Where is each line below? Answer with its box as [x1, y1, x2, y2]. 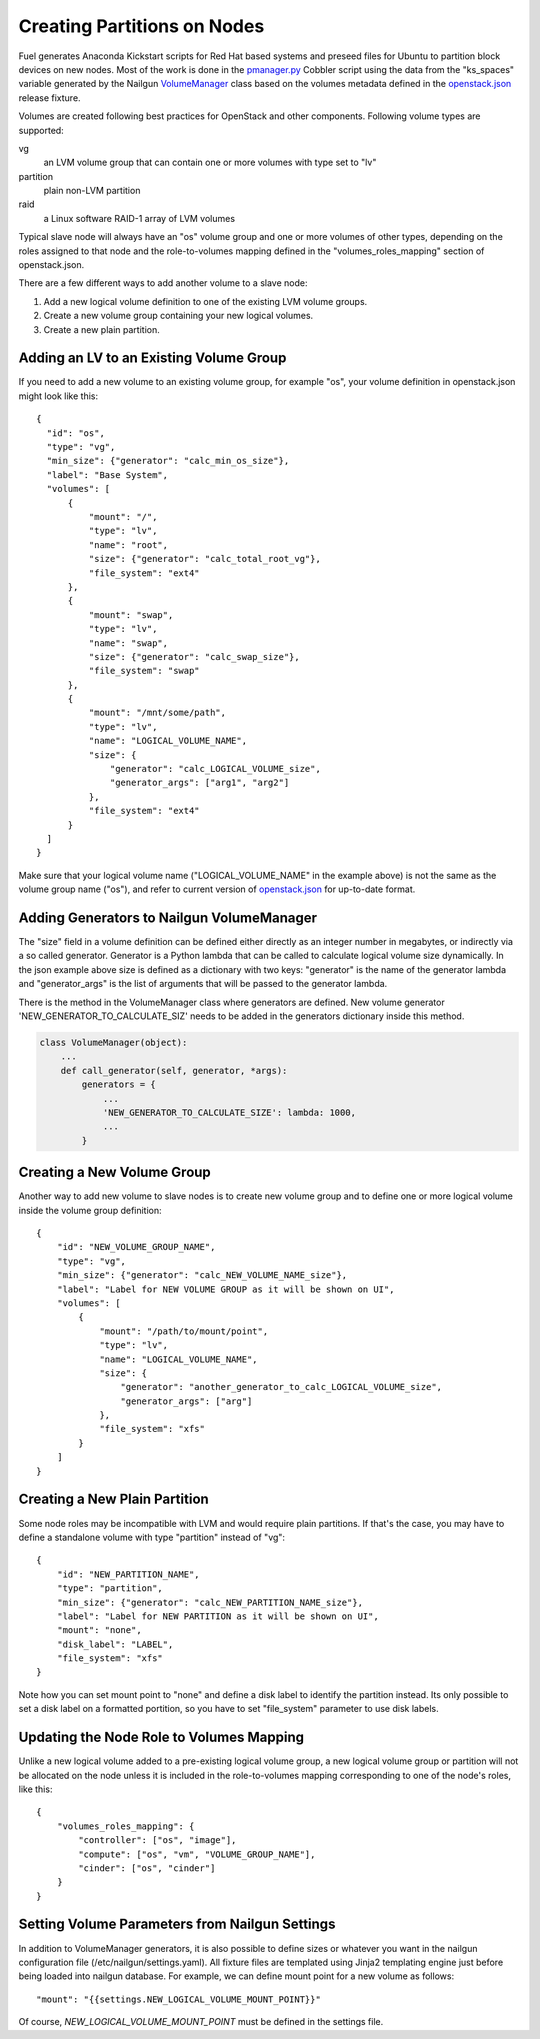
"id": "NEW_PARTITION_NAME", [56, 1568, 200, 1580]
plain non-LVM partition [43, 185, 141, 197]
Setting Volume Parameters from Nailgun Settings [18, 1916, 336, 1933]
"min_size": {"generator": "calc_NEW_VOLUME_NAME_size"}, [56, 1270, 348, 1281]
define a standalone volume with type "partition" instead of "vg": [18, 1531, 285, 1543]
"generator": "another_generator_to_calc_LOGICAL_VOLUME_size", [120, 1381, 443, 1393]
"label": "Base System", [46, 469, 169, 480]
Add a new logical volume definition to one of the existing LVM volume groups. [43, 295, 368, 307]
